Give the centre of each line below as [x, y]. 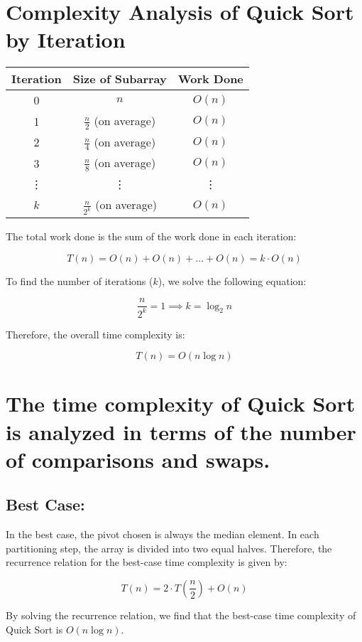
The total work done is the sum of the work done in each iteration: [151, 236]
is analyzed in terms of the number [181, 431]
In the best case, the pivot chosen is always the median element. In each [163, 534]
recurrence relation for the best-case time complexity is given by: [147, 562]
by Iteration [66, 39]
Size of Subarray [120, 79]
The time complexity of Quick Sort [181, 403]
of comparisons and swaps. [138, 459]
